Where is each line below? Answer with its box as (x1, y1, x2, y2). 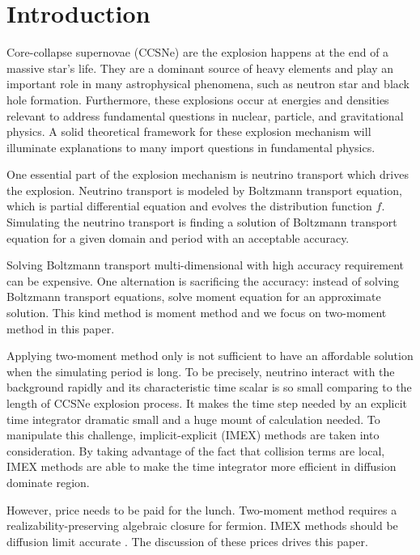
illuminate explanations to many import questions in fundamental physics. (6, 138, 375, 155)
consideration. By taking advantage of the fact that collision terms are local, (6, 442, 385, 459)
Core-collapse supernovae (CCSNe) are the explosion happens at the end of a (6, 44, 389, 61)
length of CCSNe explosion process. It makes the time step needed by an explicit (6, 395, 408, 411)
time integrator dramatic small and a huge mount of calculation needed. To (6, 410, 380, 427)
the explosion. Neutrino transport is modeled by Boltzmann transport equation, (6, 181, 402, 198)
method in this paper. (6, 320, 115, 337)
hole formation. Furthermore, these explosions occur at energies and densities (6, 91, 389, 108)
